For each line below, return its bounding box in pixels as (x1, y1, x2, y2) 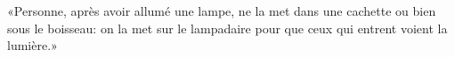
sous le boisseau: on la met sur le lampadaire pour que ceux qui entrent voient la (7, 18, 448, 37)
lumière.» (7, 36, 58, 54)
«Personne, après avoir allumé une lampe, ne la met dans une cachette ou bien (7, 2, 436, 19)
